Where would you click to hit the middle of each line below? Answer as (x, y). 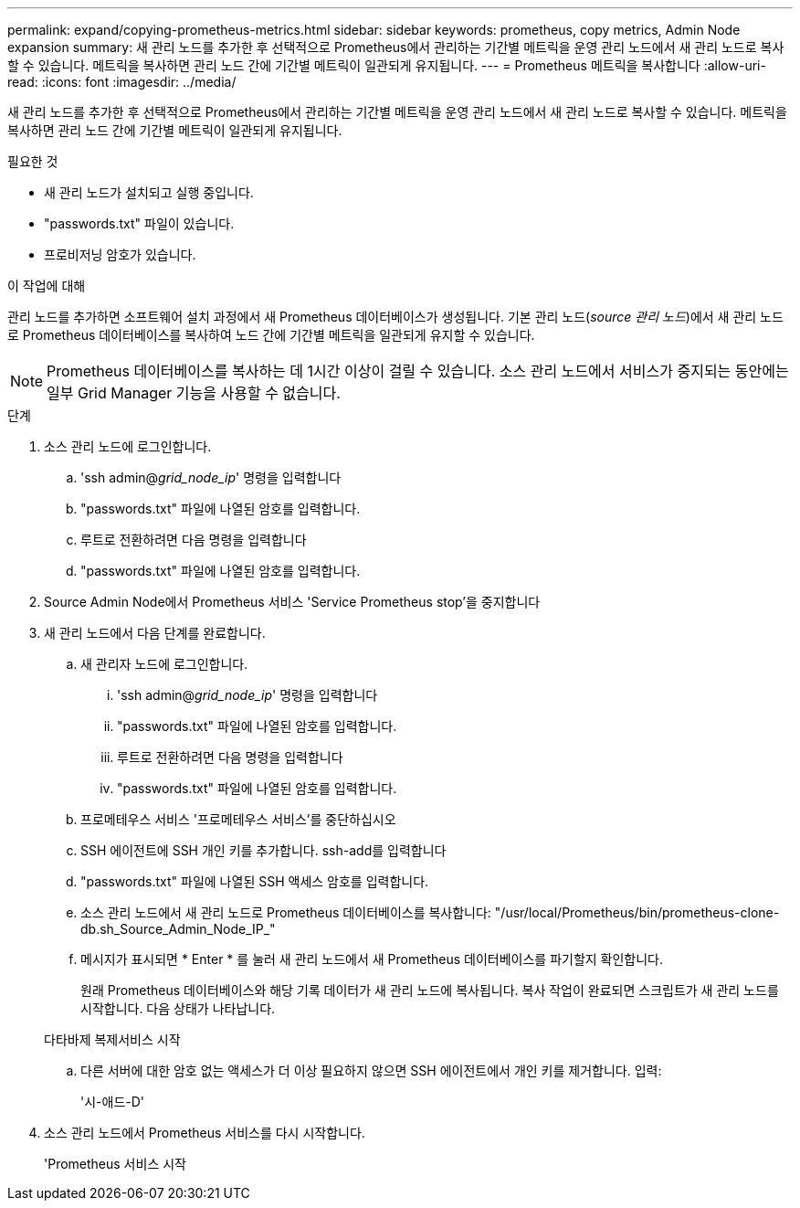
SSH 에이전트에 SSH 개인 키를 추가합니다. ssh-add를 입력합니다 (263, 850)
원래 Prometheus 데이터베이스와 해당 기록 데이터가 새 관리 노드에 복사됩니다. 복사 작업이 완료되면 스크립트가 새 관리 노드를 (430, 990)
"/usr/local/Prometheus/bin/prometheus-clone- (637, 912)
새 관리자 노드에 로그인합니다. (164, 664)
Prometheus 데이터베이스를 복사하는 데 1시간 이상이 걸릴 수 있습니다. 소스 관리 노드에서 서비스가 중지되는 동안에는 (418, 371)
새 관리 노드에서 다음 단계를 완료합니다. (155, 633)
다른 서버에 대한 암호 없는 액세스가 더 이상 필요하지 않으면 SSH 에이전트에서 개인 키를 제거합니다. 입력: (371, 1070)
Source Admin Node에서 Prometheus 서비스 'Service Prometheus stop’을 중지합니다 (292, 602)
